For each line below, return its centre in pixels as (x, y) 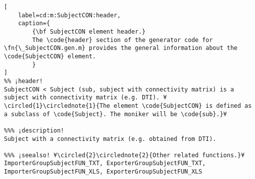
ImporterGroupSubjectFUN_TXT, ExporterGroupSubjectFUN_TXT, (105, 163)
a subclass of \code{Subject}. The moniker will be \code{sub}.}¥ (116, 114)
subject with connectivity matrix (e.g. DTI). (82, 98)
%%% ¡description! (34, 130)
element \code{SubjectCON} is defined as (183, 106)
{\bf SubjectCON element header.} (89, 31)
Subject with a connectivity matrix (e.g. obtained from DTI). (110, 139)
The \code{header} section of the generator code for (123, 40)
